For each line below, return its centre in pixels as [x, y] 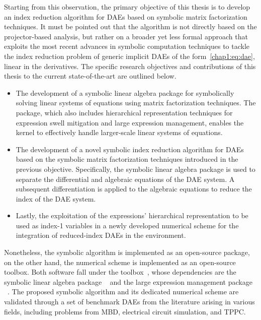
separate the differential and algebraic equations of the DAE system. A [125, 179]
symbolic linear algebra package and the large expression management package [128, 281]
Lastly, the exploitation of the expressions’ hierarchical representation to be [132, 215]
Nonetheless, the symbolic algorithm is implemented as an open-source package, [127, 252]
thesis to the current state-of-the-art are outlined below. [90, 76]
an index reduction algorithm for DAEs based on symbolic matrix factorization [126, 16]
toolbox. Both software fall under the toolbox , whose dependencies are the [120, 272]
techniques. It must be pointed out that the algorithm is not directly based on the [130, 26]
